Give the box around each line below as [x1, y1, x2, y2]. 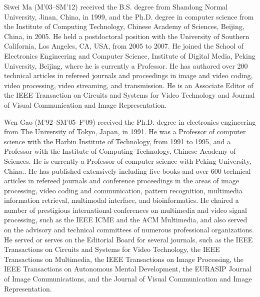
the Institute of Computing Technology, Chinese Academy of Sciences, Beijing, [4, 21, 244, 32]
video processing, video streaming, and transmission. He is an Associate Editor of [4, 80, 253, 90]
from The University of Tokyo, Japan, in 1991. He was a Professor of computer [4, 126, 246, 137]
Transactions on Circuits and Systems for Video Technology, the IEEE [4, 244, 220, 254]
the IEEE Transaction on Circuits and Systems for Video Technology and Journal [4, 90, 255, 100]
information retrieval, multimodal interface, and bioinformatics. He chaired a [4, 195, 239, 205]
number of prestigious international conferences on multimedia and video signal [4, 204, 247, 215]
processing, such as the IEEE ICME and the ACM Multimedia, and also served [4, 214, 247, 225]
